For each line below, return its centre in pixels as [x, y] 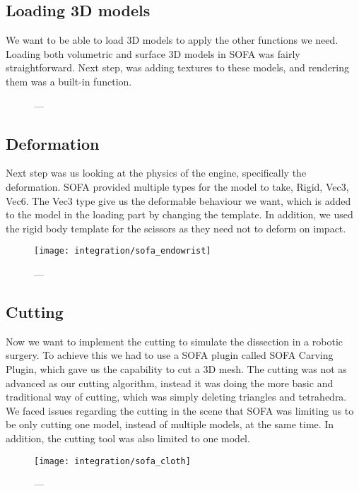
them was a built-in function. [69, 81]
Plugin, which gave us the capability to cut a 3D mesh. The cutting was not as [176, 368]
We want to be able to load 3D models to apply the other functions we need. [172, 40]
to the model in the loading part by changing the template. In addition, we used [179, 214]
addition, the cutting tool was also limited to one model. [128, 438]
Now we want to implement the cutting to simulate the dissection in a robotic [174, 341]
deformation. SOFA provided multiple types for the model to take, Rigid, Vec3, [177, 186]
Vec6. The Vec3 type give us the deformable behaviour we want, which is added [178, 200]
